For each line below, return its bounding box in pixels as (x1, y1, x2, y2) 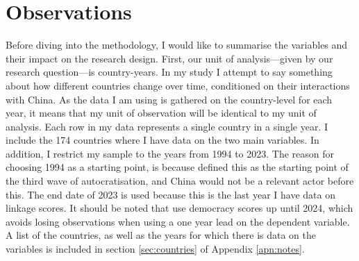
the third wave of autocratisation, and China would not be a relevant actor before (6, 174, 354, 188)
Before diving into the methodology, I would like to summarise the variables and (6, 37, 348, 52)
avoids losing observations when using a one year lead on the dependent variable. (6, 214, 350, 228)
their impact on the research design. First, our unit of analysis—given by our (6, 51, 333, 65)
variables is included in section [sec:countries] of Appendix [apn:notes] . (6, 242, 305, 256)
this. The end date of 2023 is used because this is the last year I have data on (6, 187, 335, 201)
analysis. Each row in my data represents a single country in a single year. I (6, 119, 328, 133)
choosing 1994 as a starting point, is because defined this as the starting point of (6, 160, 349, 174)
